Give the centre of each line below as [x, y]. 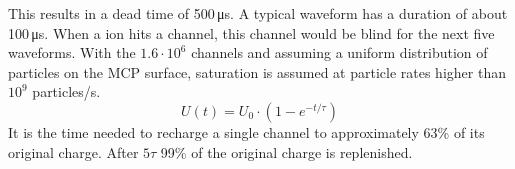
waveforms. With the [72, 52]
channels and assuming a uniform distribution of [339, 52]
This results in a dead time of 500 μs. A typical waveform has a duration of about [258, 13]
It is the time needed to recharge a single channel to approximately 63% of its [246, 131]
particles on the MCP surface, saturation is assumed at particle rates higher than [257, 71]
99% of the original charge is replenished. [286, 151]
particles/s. [66, 91]
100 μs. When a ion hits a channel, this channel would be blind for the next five [251, 32]
